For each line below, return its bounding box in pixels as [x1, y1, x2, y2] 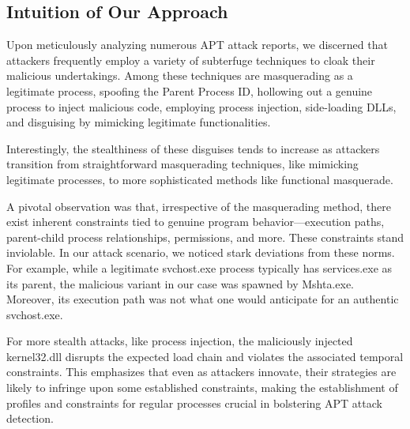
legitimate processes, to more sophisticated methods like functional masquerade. [6, 171, 393, 187]
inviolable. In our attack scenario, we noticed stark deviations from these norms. [6, 244, 395, 261]
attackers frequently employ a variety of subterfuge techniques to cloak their [6, 51, 375, 68]
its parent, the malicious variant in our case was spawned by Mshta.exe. [6, 275, 354, 292]
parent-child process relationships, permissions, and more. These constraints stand [6, 228, 404, 245]
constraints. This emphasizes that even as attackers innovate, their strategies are [6, 363, 397, 380]
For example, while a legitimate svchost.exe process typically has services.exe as [6, 259, 393, 276]
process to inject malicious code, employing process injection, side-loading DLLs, [6, 98, 397, 115]
